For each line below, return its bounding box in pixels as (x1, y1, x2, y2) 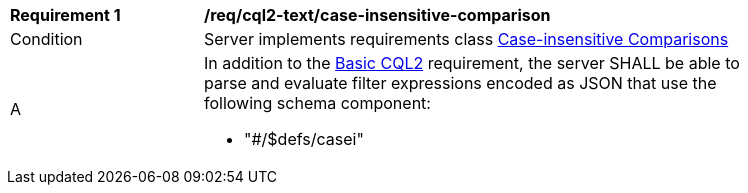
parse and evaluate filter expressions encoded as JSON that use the (204, 73, 717, 93)
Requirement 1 (10, 5, 121, 25)
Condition (10, 29, 83, 49)
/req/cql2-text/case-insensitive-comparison (204, 5, 551, 25)
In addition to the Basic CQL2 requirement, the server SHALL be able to (204, 53, 740, 73)
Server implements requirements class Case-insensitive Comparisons (204, 29, 729, 49)
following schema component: (204, 93, 431, 113)
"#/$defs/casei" (244, 129, 364, 149)
